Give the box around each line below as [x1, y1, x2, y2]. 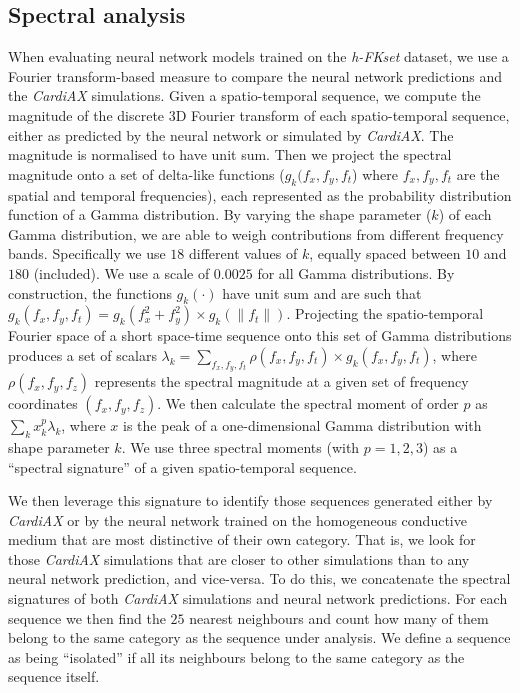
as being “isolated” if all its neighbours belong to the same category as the [8, 646, 465, 667]
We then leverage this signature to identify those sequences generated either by [8, 490, 493, 511]
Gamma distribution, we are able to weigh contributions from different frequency [8, 223, 504, 244]
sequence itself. [8, 666, 100, 687]
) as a [422, 436, 458, 457]
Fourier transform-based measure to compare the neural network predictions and [8, 65, 502, 86]
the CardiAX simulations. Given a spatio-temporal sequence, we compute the [8, 85, 481, 106]
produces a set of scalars [8, 344, 157, 365]
